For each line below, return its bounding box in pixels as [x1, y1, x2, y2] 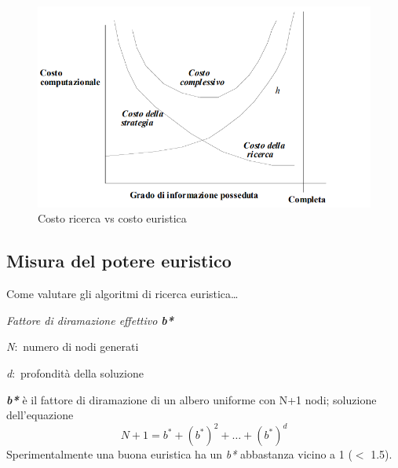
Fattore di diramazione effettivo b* [6, 311, 174, 328]
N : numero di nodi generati [6, 338, 139, 355]
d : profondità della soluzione [6, 365, 144, 381]
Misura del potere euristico [6, 249, 232, 273]
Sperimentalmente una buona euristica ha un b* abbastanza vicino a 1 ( [6, 446, 352, 462]
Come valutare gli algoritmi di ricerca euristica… [6, 286, 239, 302]
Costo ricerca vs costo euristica [38, 210, 187, 227]
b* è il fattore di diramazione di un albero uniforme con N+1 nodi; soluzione [6, 391, 377, 407]
